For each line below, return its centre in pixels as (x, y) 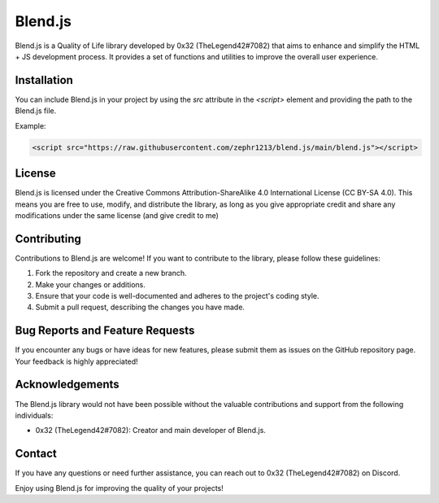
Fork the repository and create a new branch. (111, 273)
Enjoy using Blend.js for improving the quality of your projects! (119, 488)
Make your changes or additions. (90, 284)
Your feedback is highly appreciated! (76, 361)
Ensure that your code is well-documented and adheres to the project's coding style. (177, 295)
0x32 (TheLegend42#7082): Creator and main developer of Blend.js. (150, 431)
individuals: (34, 415)
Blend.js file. (36, 111)
